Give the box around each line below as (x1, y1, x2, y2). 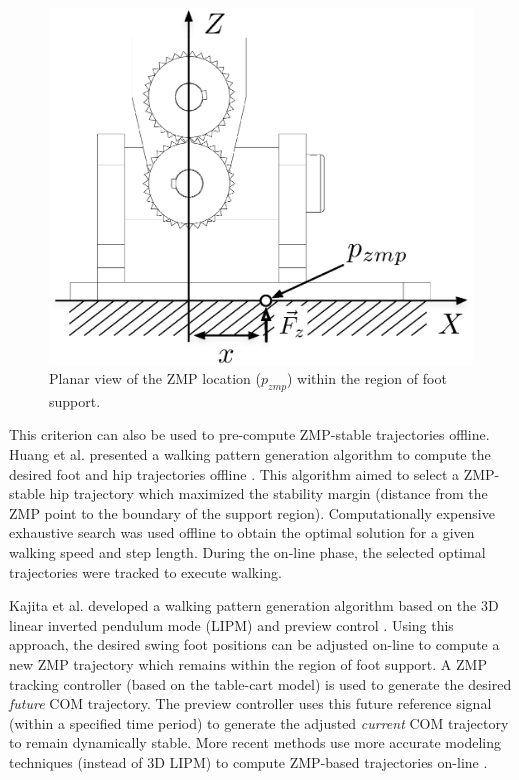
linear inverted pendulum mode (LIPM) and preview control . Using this (9, 614, 454, 635)
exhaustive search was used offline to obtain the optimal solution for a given (9, 522, 475, 543)
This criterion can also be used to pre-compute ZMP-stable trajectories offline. (9, 424, 490, 445)
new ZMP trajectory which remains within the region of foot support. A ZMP (9, 654, 487, 675)
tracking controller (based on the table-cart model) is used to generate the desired (9, 673, 512, 694)
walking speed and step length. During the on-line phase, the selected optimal (9, 542, 486, 563)
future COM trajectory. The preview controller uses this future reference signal (9, 693, 492, 714)
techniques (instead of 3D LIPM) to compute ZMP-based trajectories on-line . (9, 751, 488, 772)
